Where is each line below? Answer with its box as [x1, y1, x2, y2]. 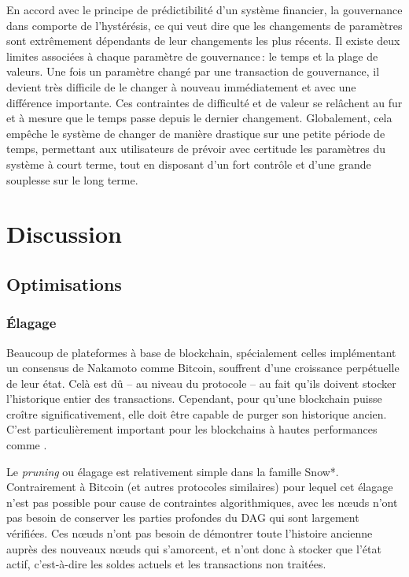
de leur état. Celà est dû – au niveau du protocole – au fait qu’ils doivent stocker [6, 374, 396, 391]
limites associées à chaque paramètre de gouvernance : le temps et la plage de [6, 47, 378, 64]
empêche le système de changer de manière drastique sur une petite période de [6, 125, 385, 141]
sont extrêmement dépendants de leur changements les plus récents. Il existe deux [6, 32, 400, 49]
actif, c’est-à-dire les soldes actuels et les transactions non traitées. [6, 556, 326, 572]
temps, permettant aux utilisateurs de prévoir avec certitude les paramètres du [6, 140, 386, 157]
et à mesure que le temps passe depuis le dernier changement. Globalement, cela [6, 110, 392, 126]
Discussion [6, 218, 122, 250]
